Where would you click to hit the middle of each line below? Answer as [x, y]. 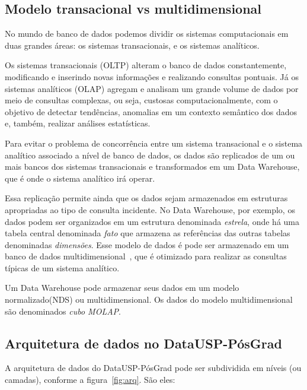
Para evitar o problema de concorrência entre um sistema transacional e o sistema [154, 143]
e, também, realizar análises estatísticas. [78, 123]
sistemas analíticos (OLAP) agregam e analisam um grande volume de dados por [152, 88]
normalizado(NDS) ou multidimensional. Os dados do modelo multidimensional [149, 299]
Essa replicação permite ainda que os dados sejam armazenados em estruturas [146, 198]
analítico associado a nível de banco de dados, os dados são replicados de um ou [150, 155]
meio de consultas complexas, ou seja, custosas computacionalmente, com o [141, 100]
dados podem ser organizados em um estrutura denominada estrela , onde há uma [152, 221]
